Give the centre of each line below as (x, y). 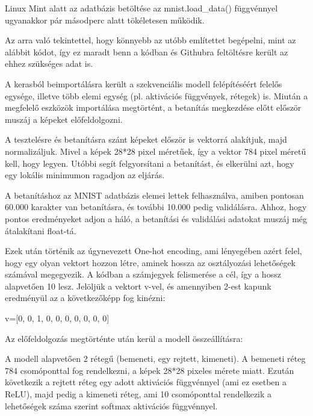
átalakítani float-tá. (41, 230)
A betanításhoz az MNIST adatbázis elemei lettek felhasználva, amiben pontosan (154, 195)
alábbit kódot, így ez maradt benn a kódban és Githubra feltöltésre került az (147, 51)
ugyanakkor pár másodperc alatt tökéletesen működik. (105, 20)
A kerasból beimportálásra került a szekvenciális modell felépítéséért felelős (144, 83)
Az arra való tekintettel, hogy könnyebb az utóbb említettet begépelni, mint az (150, 40)
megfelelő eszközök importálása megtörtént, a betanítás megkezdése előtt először (153, 107)
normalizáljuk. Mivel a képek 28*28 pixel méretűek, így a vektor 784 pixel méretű (156, 151)
